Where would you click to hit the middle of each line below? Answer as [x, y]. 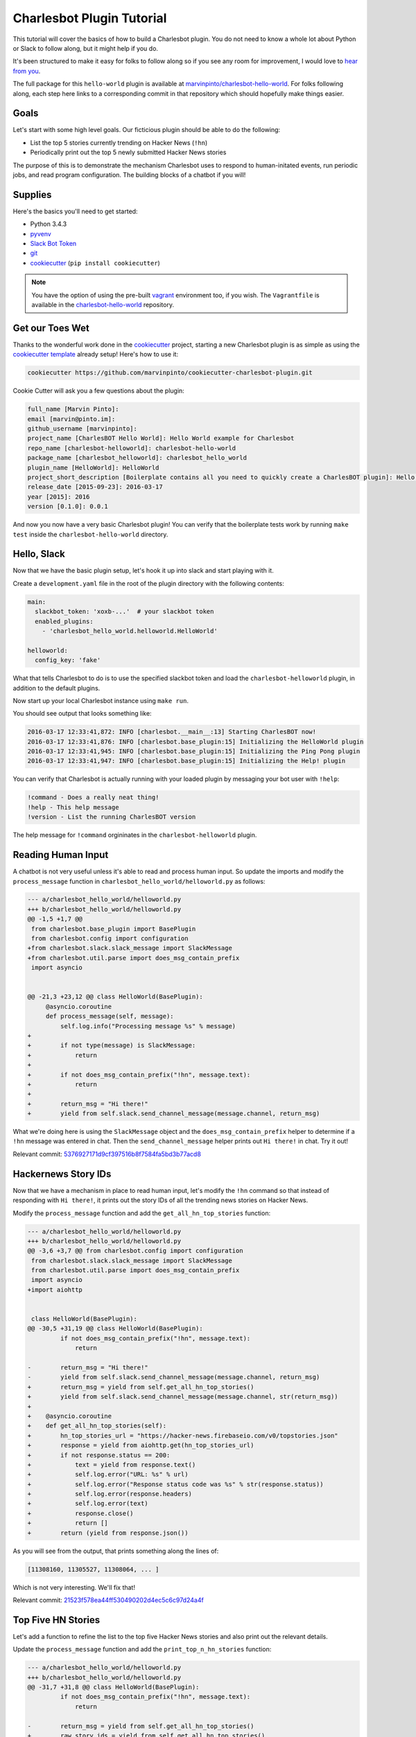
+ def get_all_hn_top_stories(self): [97, 1426]
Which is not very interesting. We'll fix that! [74, 1587]
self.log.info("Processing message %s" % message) [148, 1026]
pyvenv [41, 233]
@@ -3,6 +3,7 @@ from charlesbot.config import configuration [135, 1251]
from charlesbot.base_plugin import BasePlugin [114, 929]
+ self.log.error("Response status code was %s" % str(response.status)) [175, 1484]
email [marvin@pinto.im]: [71, 419]
